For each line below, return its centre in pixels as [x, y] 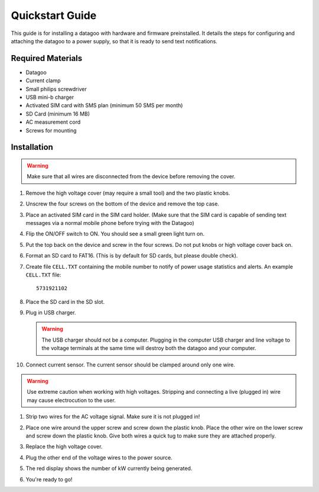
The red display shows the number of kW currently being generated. [109, 468]
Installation [32, 147]
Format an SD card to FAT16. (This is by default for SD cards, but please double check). [132, 256]
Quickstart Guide [54, 15]
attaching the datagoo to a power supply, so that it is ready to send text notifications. [114, 41]
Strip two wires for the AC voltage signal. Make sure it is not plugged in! [113, 417]
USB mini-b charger [50, 97]
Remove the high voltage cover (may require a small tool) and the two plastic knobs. [128, 193]
